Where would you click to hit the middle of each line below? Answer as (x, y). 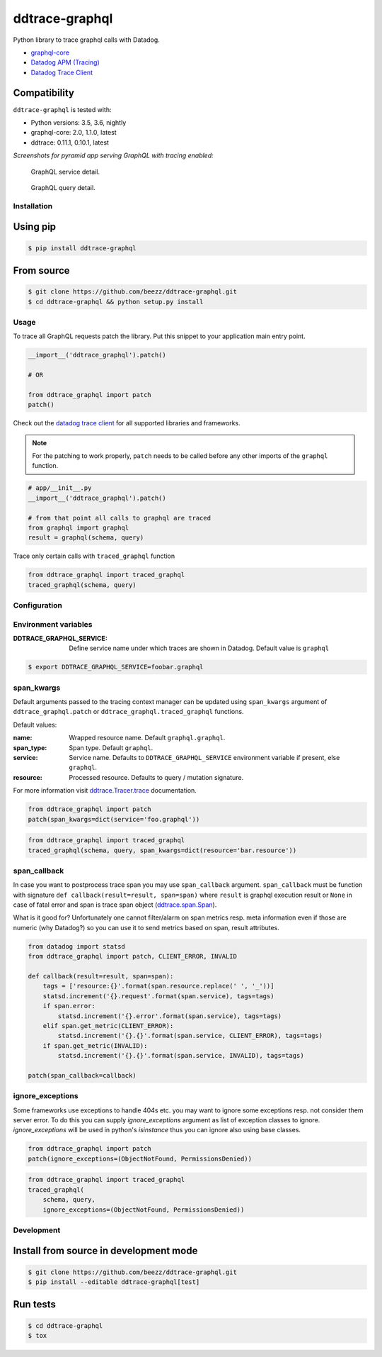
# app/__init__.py (60, 488)
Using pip (35, 227)
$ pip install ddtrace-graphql (82, 248)
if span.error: (69, 1006)
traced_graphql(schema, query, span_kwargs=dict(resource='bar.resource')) (162, 850)
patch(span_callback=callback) (82, 1075)
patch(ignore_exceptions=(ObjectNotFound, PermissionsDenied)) (140, 1158)
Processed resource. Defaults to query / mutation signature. (156, 777)
